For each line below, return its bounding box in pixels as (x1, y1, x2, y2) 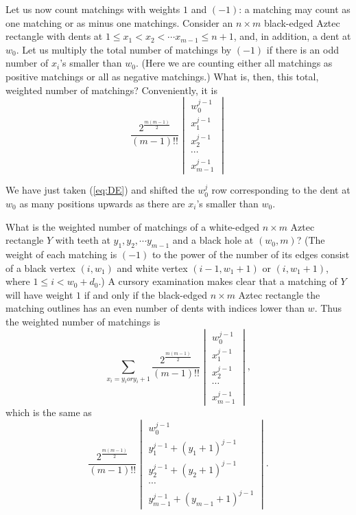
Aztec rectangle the (238, 287, 320, 301)
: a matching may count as (239, 2, 351, 16)
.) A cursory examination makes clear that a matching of (98, 274, 337, 288)
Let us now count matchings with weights (5, 2, 180, 16)
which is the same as (5, 404, 92, 419)
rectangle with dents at (5, 29, 103, 43)
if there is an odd (266, 42, 339, 56)
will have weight (5, 287, 73, 301)
